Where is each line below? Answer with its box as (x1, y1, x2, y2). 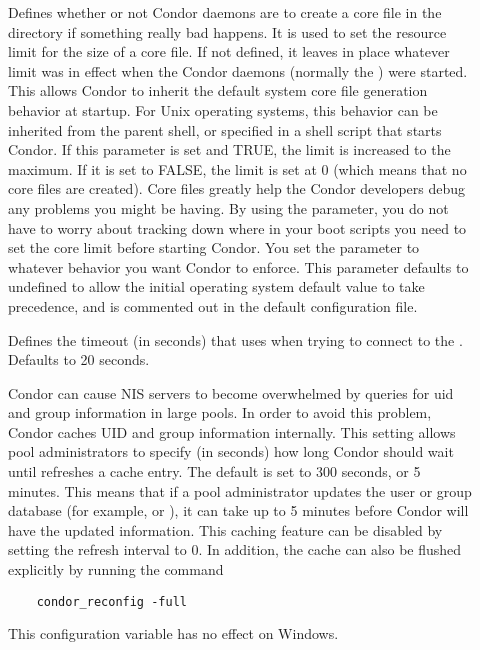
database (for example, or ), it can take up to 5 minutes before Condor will (8, 500, 469, 521)
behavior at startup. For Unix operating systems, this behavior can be (8, 99, 438, 120)
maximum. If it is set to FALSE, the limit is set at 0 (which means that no (8, 158, 467, 179)
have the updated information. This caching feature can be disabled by (8, 519, 443, 540)
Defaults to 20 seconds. (8, 349, 150, 370)
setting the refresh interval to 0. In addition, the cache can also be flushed (8, 539, 462, 560)
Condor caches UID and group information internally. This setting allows (8, 421, 456, 442)
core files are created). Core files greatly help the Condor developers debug (8, 178, 466, 199)
